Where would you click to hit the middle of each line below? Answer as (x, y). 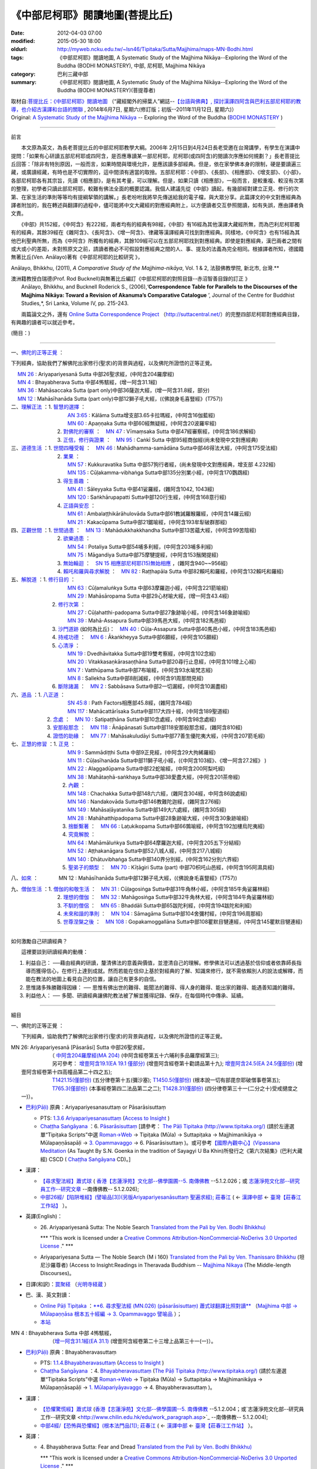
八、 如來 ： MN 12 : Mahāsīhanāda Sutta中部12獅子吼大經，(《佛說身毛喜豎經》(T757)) (124, 878)
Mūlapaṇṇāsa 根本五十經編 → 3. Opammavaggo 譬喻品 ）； (111, 1314)
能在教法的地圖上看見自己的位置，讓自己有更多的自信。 (92, 979)
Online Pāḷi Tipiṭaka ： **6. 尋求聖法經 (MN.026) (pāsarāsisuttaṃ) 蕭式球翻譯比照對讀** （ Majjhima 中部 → (169, 1306)
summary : (24, 82)
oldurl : (19, 49)
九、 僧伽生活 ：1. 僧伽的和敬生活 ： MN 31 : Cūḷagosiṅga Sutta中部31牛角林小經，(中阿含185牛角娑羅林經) (140, 889)
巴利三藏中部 (72, 74)
